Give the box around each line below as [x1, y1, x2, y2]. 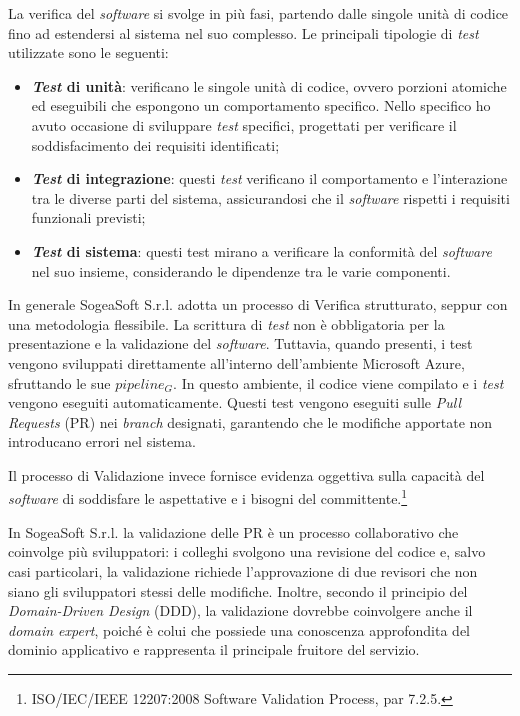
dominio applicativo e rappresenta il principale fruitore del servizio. [8, 639, 420, 660]
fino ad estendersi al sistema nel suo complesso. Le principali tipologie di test [8, 22, 479, 43]
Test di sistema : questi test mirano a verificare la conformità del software [31, 240, 492, 261]
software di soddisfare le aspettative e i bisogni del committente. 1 [8, 485, 408, 509]
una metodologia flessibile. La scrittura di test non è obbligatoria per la [8, 313, 445, 334]
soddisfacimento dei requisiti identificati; [31, 134, 280, 155]
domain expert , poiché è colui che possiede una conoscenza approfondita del [8, 619, 471, 640]
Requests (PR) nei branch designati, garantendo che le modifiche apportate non [8, 411, 493, 432]
